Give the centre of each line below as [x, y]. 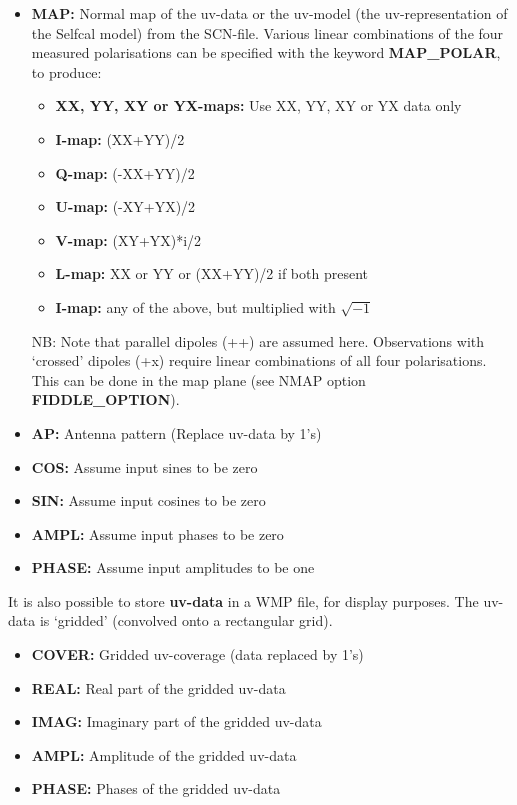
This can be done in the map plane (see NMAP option [198, 379]
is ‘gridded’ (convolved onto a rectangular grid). [186, 620]
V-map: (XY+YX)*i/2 [128, 239]
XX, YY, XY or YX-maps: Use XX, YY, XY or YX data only [258, 105]
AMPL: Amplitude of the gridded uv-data [164, 754]
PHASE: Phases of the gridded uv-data [156, 788]
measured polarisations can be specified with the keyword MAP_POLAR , [266, 52]
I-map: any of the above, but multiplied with [195, 306]
